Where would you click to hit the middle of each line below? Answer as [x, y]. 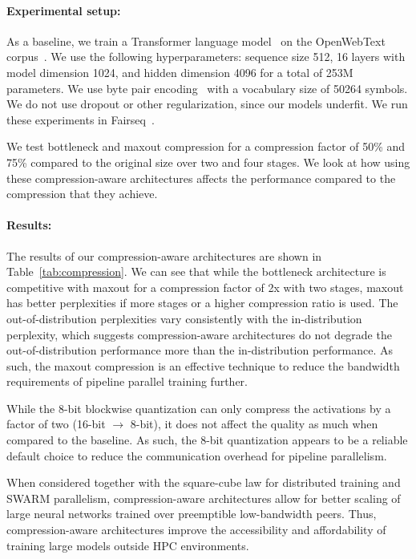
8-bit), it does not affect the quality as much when [254, 424]
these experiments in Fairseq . [81, 119]
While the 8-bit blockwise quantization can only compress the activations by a [199, 408]
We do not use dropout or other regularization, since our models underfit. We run [207, 104]
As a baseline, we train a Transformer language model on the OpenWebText [196, 41]
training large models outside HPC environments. [128, 545]
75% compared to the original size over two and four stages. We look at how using [208, 162]
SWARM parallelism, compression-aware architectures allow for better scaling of [204, 498]
